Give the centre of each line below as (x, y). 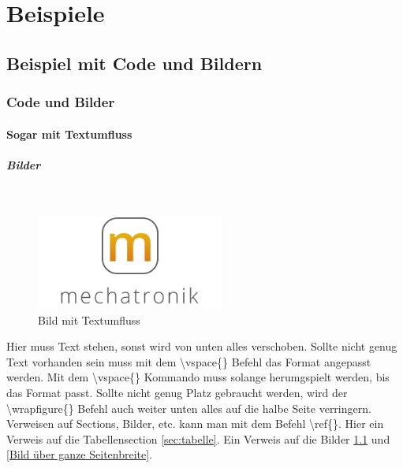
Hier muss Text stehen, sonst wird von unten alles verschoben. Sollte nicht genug (202, 346)
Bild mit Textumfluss (89, 319)
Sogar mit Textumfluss (69, 134)
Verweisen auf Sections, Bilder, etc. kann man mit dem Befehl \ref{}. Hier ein (195, 423)
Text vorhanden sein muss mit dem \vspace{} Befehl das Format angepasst (189, 361)
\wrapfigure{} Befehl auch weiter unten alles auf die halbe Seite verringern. (189, 408)
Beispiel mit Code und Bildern (134, 63)
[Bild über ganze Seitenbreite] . (80, 454)
